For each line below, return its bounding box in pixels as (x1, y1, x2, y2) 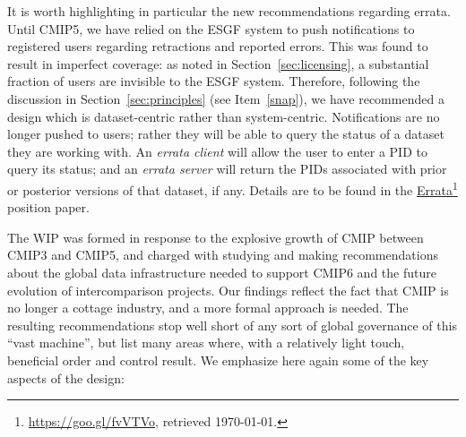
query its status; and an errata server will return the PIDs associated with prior (7, 159, 447, 178)
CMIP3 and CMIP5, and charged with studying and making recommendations (7, 245, 438, 264)
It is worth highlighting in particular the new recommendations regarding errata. (7, 2, 451, 20)
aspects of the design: (7, 368, 125, 387)
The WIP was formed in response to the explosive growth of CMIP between (7, 227, 424, 246)
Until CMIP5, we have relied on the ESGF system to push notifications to (7, 19, 415, 38)
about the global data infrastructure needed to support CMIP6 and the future (7, 262, 436, 281)
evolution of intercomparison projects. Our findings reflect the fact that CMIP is (7, 280, 449, 299)
